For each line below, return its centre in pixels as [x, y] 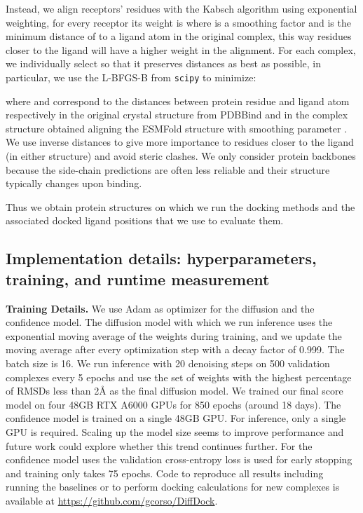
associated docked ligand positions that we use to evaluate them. [145, 220]
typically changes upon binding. [74, 183]
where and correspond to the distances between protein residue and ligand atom [178, 101]
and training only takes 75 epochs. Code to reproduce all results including [165, 473]
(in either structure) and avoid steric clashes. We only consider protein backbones [181, 156]
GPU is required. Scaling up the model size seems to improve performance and [175, 431]
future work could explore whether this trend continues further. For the [159, 445]
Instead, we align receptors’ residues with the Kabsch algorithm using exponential [181, 8]
